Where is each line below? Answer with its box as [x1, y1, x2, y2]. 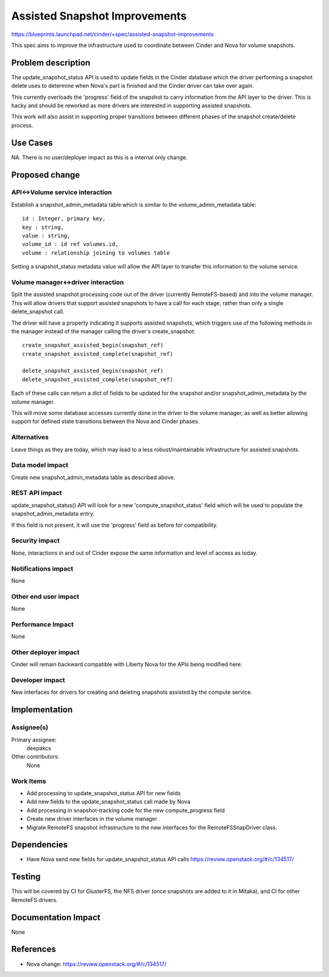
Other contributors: [11, 753, 60, 760]
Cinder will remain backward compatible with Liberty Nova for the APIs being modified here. [11, 661, 243, 668]
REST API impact [11, 489, 62, 497]
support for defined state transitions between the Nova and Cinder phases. [11, 418, 200, 425]
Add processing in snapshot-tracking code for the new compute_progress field [26, 806, 225, 814]
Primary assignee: [11, 736, 57, 743]
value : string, [22, 233, 71, 239]
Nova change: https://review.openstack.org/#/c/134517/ [26, 960, 167, 967]
